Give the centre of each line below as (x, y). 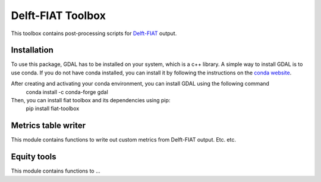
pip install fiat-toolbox (53, 109)
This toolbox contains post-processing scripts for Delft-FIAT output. (94, 33)
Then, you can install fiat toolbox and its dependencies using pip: (91, 101)
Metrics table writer (48, 126)
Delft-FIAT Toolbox (59, 15)
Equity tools (34, 157)
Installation (32, 50)
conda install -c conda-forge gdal (67, 92)
